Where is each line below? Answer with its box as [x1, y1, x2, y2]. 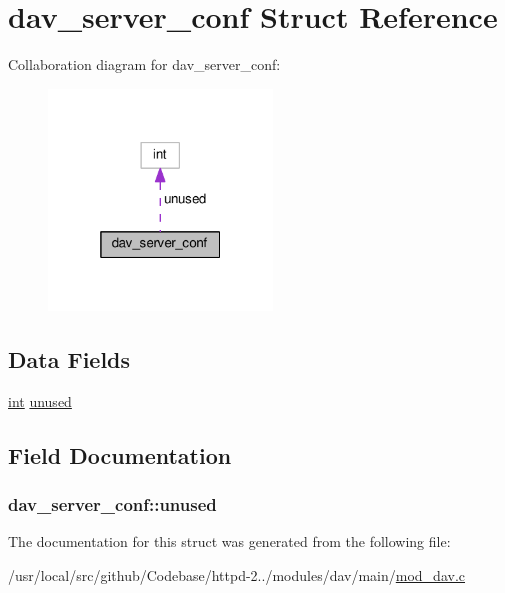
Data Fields [8, 343, 131, 374]
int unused [8, 390, 72, 411]
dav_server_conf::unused [8, 491, 217, 516]
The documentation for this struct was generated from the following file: [8, 531, 451, 552]
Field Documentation [8, 439, 232, 470]
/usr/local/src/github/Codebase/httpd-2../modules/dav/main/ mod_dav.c [8, 564, 466, 585]
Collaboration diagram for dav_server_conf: [8, 54, 281, 75]
